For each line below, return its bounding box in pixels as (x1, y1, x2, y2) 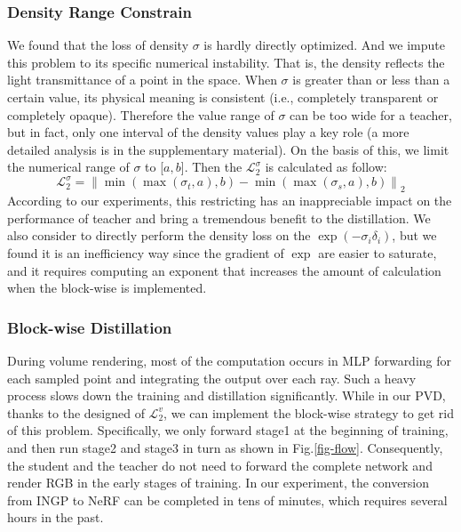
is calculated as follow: (265, 157, 387, 176)
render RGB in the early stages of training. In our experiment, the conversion (7, 473, 430, 492)
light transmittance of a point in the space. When (7, 70, 277, 89)
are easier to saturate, (318, 244, 437, 262)
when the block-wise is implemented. (7, 278, 207, 297)
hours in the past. (7, 508, 104, 527)
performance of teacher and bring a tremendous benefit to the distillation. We (7, 208, 431, 227)
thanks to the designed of (7, 403, 145, 422)
